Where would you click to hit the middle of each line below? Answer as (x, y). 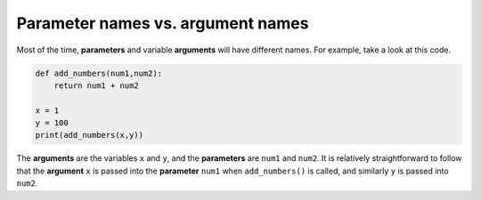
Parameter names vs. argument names (163, 23)
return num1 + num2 (97, 85)
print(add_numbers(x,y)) (90, 135)
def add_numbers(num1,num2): (99, 73)
